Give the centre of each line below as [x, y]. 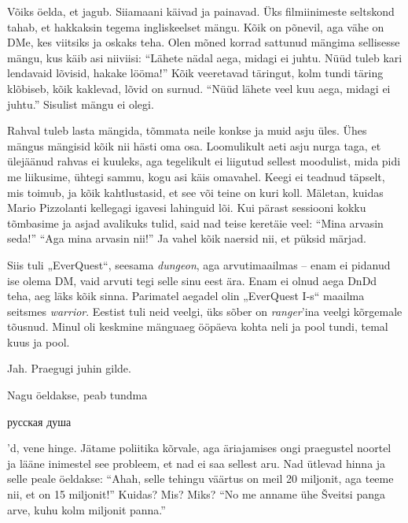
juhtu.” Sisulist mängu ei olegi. [81, 104]
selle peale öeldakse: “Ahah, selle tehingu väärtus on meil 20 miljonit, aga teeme [200, 478]
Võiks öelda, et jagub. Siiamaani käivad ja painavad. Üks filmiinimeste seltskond [201, 11]
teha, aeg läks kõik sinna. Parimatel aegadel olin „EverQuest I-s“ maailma [186, 296]
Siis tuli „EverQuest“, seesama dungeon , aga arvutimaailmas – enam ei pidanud [199, 264]
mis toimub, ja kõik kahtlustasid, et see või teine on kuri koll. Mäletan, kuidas [195, 192]
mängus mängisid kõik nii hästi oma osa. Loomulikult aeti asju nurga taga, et [194, 145]
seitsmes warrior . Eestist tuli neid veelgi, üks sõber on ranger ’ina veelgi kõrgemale [205, 311]
